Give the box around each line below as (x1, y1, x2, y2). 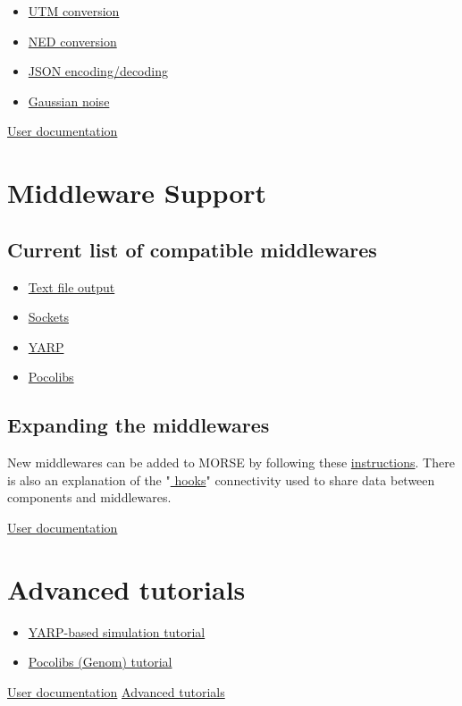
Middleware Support (7, 174, 267, 211)
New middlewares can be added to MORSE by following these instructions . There (7, 453, 455, 472)
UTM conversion (28, 2, 120, 20)
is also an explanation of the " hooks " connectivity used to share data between (7, 470, 435, 489)
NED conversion (28, 31, 117, 50)
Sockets (28, 307, 69, 326)
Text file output (28, 277, 115, 296)
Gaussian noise (28, 91, 110, 110)
